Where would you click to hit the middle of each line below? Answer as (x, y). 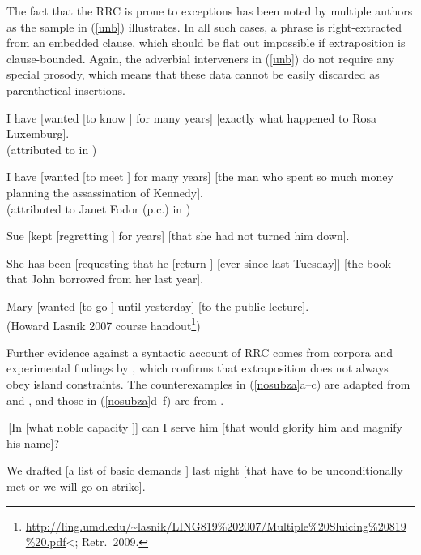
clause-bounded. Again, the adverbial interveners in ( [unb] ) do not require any (201, 58)
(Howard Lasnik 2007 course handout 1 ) (104, 324)
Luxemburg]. (38, 133)
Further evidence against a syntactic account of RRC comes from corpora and (200, 352)
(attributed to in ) (52, 149)
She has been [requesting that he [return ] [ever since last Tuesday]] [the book (199, 262)
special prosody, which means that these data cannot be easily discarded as (193, 74)
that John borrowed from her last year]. (105, 279)
